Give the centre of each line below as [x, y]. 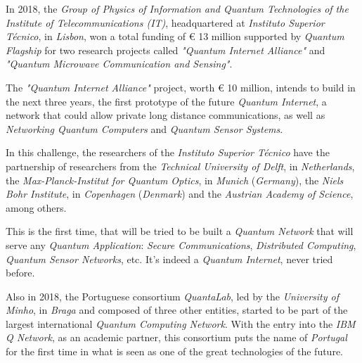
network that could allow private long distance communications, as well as [166, 115]
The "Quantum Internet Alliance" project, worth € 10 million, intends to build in [181, 87]
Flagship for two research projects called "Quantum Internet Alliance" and [166, 50]
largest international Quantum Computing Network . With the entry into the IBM [181, 323]
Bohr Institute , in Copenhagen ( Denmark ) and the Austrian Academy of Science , [180, 194]
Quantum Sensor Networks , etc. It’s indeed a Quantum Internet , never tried [169, 259]
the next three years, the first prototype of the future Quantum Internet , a [166, 101]
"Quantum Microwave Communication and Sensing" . [119, 64]
